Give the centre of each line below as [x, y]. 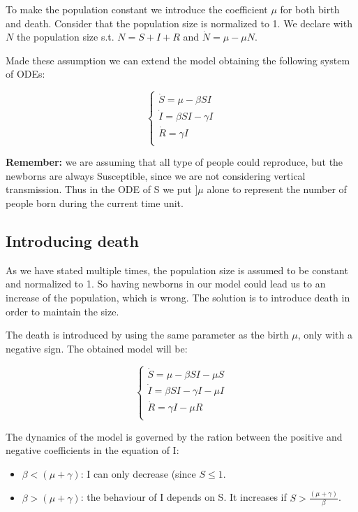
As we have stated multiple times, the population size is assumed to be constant [177, 270]
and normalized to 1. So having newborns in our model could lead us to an [166, 284]
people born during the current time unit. [95, 203]
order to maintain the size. [62, 311]
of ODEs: [25, 74]
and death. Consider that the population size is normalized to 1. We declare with [179, 23]
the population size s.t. [65, 37]
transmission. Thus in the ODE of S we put [99, 189]
